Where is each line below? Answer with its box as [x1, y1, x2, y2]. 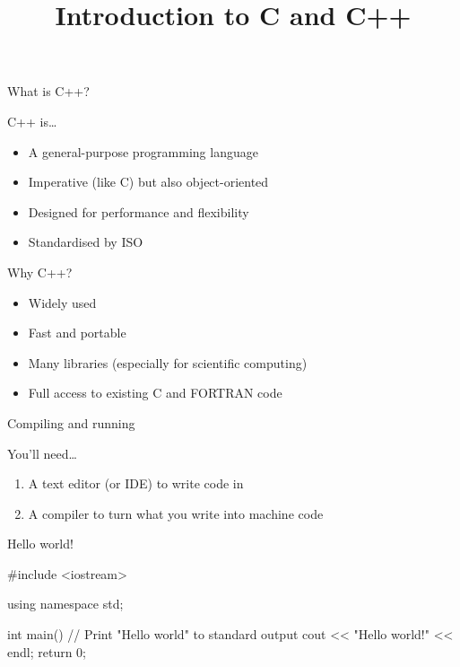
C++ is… [7, 111, 57, 130]
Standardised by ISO [28, 233, 143, 251]
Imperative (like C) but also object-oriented [28, 172, 269, 191]
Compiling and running [7, 413, 135, 432]
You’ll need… [7, 443, 77, 462]
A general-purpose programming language [28, 142, 258, 161]
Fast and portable [28, 323, 126, 342]
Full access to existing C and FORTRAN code [28, 383, 282, 402]
